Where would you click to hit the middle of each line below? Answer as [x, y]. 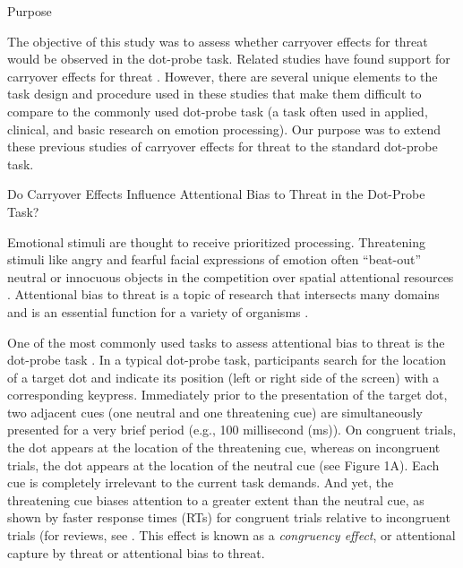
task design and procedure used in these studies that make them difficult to [214, 94]
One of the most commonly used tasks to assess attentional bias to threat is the [226, 342]
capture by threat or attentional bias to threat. [136, 552]
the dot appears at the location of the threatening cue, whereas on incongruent [224, 448]
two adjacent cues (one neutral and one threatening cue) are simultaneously [215, 412]
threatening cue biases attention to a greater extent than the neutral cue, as [216, 499]
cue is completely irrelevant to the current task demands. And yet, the [201, 482]
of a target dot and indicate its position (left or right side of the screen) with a [223, 377]
